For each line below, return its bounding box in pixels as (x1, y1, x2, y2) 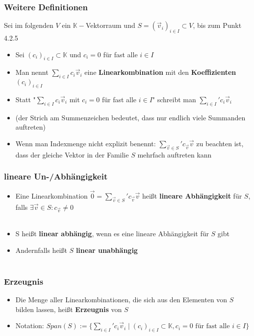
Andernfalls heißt (15, 245, 67, 255)
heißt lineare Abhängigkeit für (142, 190, 242, 201)
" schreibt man (152, 94, 196, 104)
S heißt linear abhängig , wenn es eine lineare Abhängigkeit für (15, 228, 209, 238)
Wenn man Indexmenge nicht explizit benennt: (15, 138, 156, 148)
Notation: (15, 320, 44, 331)
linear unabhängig (76, 245, 138, 255)
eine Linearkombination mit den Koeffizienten (84, 67, 236, 77)
